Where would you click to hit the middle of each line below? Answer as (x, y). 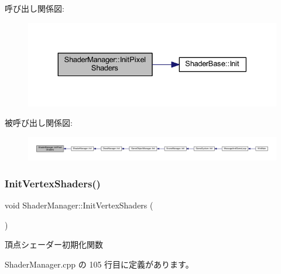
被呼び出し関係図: (39, 123)
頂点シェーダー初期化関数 (54, 244)
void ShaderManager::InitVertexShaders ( (79, 205)
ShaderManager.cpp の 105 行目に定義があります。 (99, 264)
